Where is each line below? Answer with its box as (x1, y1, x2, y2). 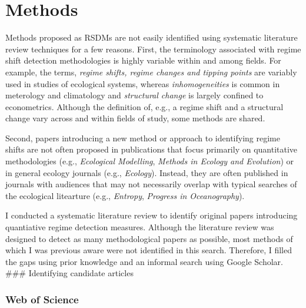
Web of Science (5, 292, 79, 306)
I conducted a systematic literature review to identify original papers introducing (5, 209, 298, 221)
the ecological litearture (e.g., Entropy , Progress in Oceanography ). (5, 189, 245, 201)
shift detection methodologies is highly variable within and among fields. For (5, 54, 281, 67)
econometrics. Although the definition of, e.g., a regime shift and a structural (5, 100, 284, 112)
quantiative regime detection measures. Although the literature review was (5, 221, 274, 233)
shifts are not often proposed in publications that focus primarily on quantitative (5, 143, 298, 155)
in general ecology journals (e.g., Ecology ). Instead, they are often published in (5, 166, 288, 178)
